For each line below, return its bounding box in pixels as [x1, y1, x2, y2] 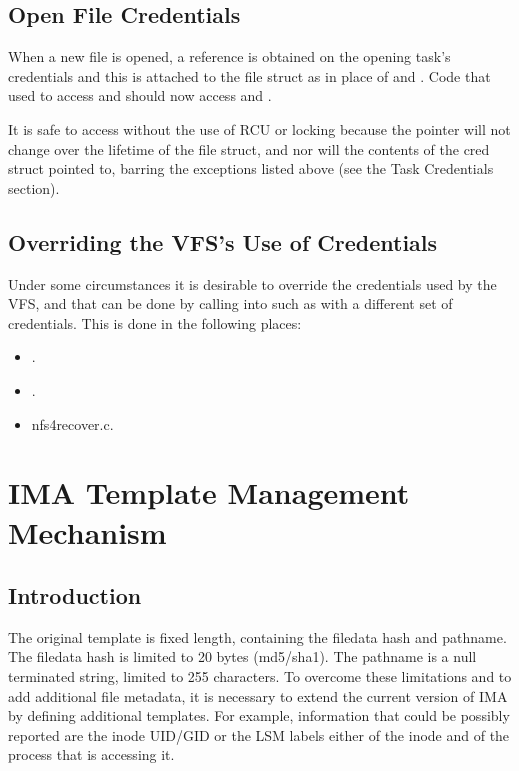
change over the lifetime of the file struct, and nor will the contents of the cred [8, 138, 490, 159]
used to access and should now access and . [8, 85, 272, 106]
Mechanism [8, 511, 167, 552]
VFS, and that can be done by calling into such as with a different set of [8, 293, 453, 314]
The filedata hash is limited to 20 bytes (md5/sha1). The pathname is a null [8, 646, 477, 667]
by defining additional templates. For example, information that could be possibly [8, 705, 510, 726]
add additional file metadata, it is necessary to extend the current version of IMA [8, 685, 508, 706]
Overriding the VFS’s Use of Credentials [8, 226, 438, 257]
